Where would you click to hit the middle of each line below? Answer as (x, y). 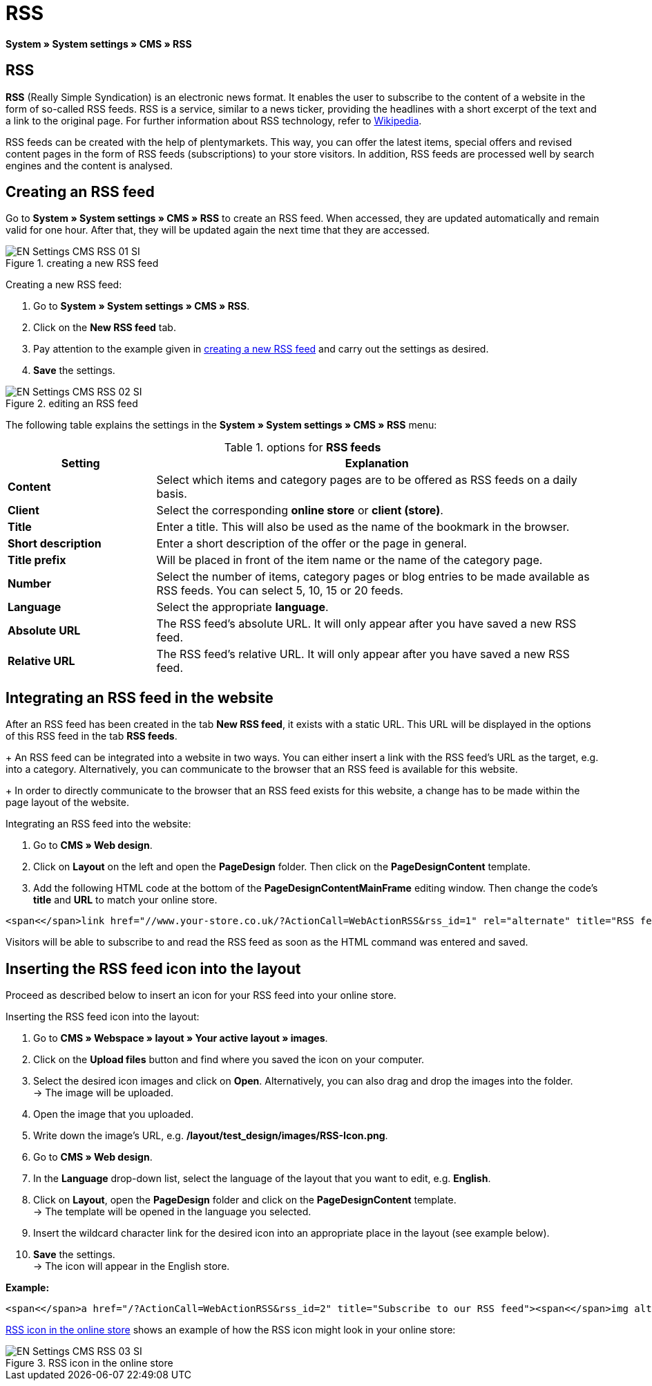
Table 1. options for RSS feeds (303, 448)
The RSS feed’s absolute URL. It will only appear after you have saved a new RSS (366, 624)
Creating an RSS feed (80, 192)
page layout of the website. (67, 803)
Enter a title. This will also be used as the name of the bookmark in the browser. (363, 527)
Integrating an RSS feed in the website (140, 697)
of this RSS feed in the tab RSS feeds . (92, 736)
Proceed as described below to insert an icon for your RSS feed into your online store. (201, 995)
